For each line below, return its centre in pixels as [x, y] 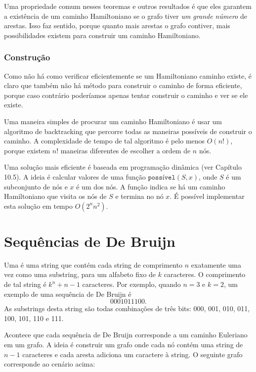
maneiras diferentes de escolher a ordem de [126, 150]
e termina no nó [139, 196]
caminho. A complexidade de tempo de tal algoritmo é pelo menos [105, 141]
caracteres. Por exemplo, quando [131, 284]
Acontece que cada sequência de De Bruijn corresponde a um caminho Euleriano [126, 335]
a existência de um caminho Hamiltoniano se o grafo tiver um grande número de [126, 16]
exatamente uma [216, 264]
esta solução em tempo [38, 206]
